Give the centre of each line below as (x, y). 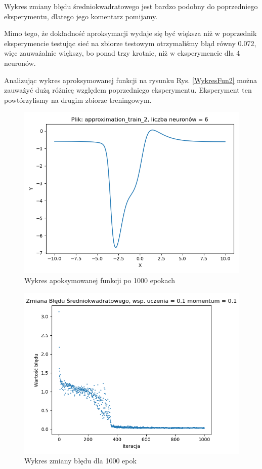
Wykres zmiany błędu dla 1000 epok (80, 461)
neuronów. (20, 63)
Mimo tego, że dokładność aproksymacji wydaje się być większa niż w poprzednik (130, 33)
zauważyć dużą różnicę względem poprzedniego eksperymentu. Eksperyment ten (128, 90)
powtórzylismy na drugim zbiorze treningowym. (78, 100)
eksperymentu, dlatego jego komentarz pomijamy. (81, 16)
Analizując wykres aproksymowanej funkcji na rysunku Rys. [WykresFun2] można (130, 80)
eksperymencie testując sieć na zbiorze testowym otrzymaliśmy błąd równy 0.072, (130, 43)
